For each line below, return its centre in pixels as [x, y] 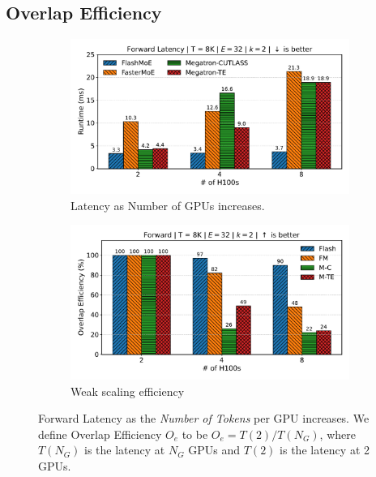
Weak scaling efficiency [128, 391]
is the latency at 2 [325, 450]
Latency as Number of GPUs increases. [168, 205]
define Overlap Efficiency [100, 434]
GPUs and [214, 450]
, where [338, 434]
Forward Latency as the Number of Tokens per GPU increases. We [204, 418]
